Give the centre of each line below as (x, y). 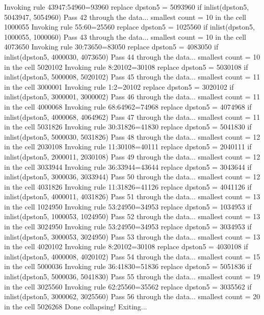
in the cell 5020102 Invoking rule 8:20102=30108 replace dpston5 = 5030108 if (126, 67)
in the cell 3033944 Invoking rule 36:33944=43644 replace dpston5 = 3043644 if (128, 166)
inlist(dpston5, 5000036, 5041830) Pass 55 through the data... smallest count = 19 (132, 277)
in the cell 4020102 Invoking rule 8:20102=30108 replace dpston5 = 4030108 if (126, 246)
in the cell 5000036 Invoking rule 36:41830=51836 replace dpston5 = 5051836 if (128, 266)
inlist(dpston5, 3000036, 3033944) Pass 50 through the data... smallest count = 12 (132, 177)
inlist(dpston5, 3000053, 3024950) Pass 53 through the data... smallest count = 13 (132, 236)
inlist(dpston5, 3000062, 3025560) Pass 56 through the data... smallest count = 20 (132, 296)
